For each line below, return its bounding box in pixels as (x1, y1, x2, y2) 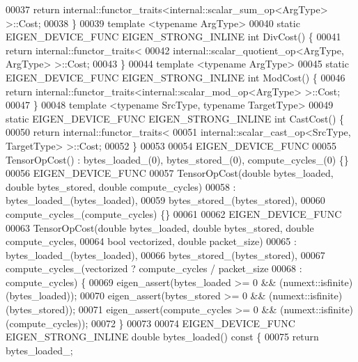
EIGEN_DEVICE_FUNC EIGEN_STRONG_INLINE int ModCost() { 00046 (6, 70, 345, 84)
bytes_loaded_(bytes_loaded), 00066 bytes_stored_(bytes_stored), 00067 (6, 247, 325, 262)
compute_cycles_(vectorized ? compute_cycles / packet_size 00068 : (6, 261, 302, 276)
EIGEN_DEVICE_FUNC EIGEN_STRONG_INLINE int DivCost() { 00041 (6, 29, 341, 44)
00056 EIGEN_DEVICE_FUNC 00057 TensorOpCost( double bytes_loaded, (6, 166, 334, 180)
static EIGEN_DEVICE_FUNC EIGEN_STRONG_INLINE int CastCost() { (6, 111, 345, 125)
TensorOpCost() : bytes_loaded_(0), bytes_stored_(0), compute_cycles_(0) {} (6, 152, 349, 166)
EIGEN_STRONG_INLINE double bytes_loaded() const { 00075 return (6, 329, 319, 344)
